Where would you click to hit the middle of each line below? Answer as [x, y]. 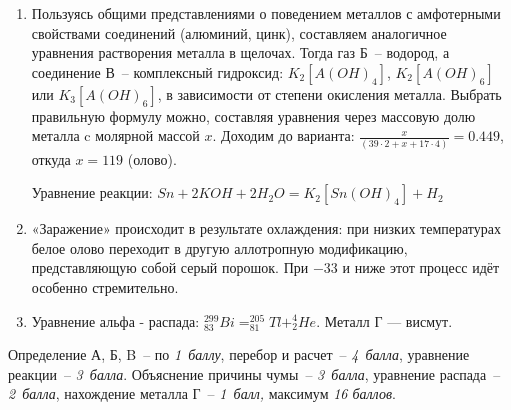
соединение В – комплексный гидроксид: [157, 71]
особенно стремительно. [105, 287]
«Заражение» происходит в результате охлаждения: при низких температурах [266, 228]
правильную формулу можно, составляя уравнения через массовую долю [253, 115]
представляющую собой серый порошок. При [170, 267]
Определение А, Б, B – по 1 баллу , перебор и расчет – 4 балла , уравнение [239, 354]
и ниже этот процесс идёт [421, 267]
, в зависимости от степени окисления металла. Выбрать [329, 93]
